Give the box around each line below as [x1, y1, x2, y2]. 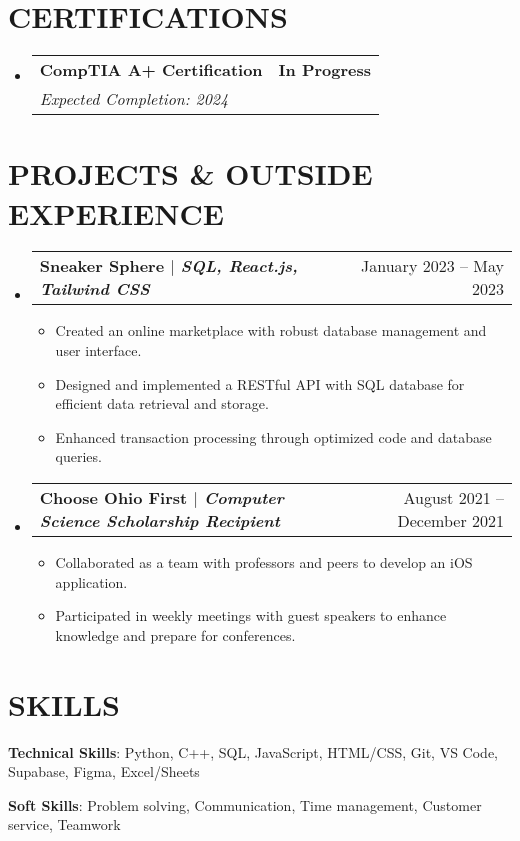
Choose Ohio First [39, 486, 188, 509]
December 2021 [397, 509, 504, 532]
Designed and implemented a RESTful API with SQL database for [55, 373, 465, 394]
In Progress [278, 58, 372, 82]
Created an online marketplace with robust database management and [55, 320, 487, 341]
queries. [55, 446, 102, 467]
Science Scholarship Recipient [39, 509, 280, 532]
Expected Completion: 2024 [39, 87, 229, 111]
